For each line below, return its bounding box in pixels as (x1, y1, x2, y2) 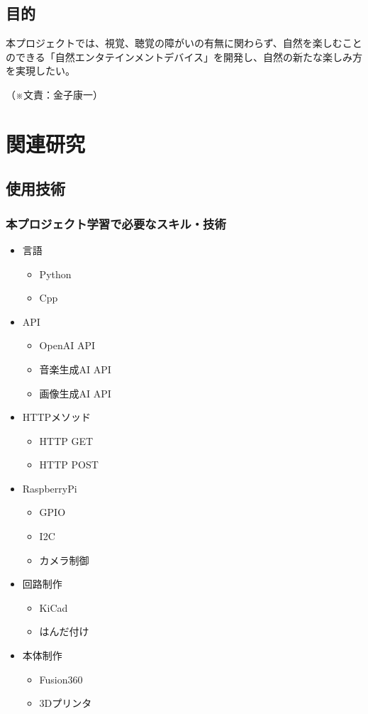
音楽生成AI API (39, 361, 111, 376)
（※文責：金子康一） (6, 87, 103, 101)
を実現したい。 (6, 63, 75, 78)
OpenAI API (39, 338, 95, 353)
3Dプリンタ (39, 696, 92, 710)
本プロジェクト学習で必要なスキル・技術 (6, 214, 226, 232)
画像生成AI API (39, 385, 111, 400)
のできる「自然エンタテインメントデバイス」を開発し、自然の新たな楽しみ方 (6, 49, 362, 64)
